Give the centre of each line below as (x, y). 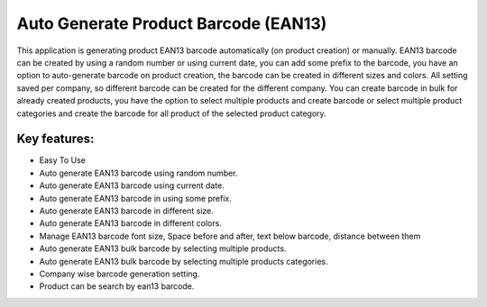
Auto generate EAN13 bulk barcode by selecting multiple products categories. (184, 261)
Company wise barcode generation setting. (119, 274)
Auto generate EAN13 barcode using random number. (138, 173)
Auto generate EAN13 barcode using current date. (132, 185)
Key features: (55, 139)
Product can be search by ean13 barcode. (117, 286)
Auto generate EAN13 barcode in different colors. (131, 223)
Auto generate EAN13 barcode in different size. (126, 211)
